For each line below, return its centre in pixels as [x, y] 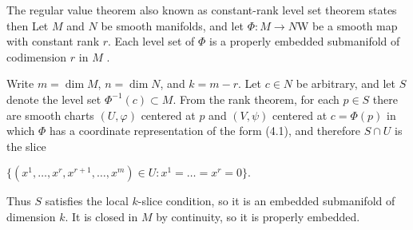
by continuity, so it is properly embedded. [258, 216]
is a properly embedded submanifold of [305, 41]
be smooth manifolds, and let [173, 25]
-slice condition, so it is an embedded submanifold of [266, 201]
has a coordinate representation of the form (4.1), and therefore [205, 131]
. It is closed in [101, 216]
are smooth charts [50, 115]
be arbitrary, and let [345, 83]
